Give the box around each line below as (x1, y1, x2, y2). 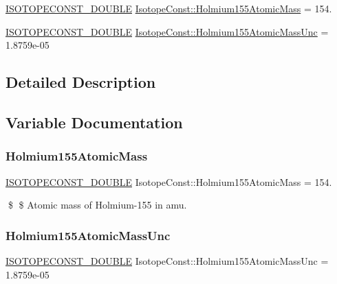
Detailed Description (6, 71, 156, 93)
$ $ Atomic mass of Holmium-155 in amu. (8, 198, 187, 212)
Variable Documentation (6, 111, 183, 132)
